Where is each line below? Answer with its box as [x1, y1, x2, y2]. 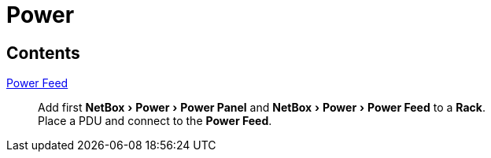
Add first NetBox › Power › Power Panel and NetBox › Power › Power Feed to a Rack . [38, 101, 485, 115]
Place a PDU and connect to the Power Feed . [38, 114, 272, 128]
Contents [6, 42, 80, 63]
